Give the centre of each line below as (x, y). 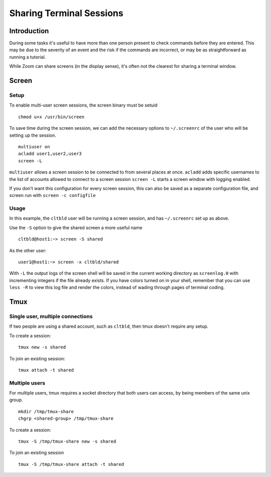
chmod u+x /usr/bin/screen (51, 117)
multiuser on (34, 147)
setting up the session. (33, 135)
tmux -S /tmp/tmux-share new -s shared (67, 441)
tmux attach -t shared (46, 370)
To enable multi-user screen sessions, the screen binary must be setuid (83, 105)
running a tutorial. (28, 57)
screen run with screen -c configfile (52, 196)
